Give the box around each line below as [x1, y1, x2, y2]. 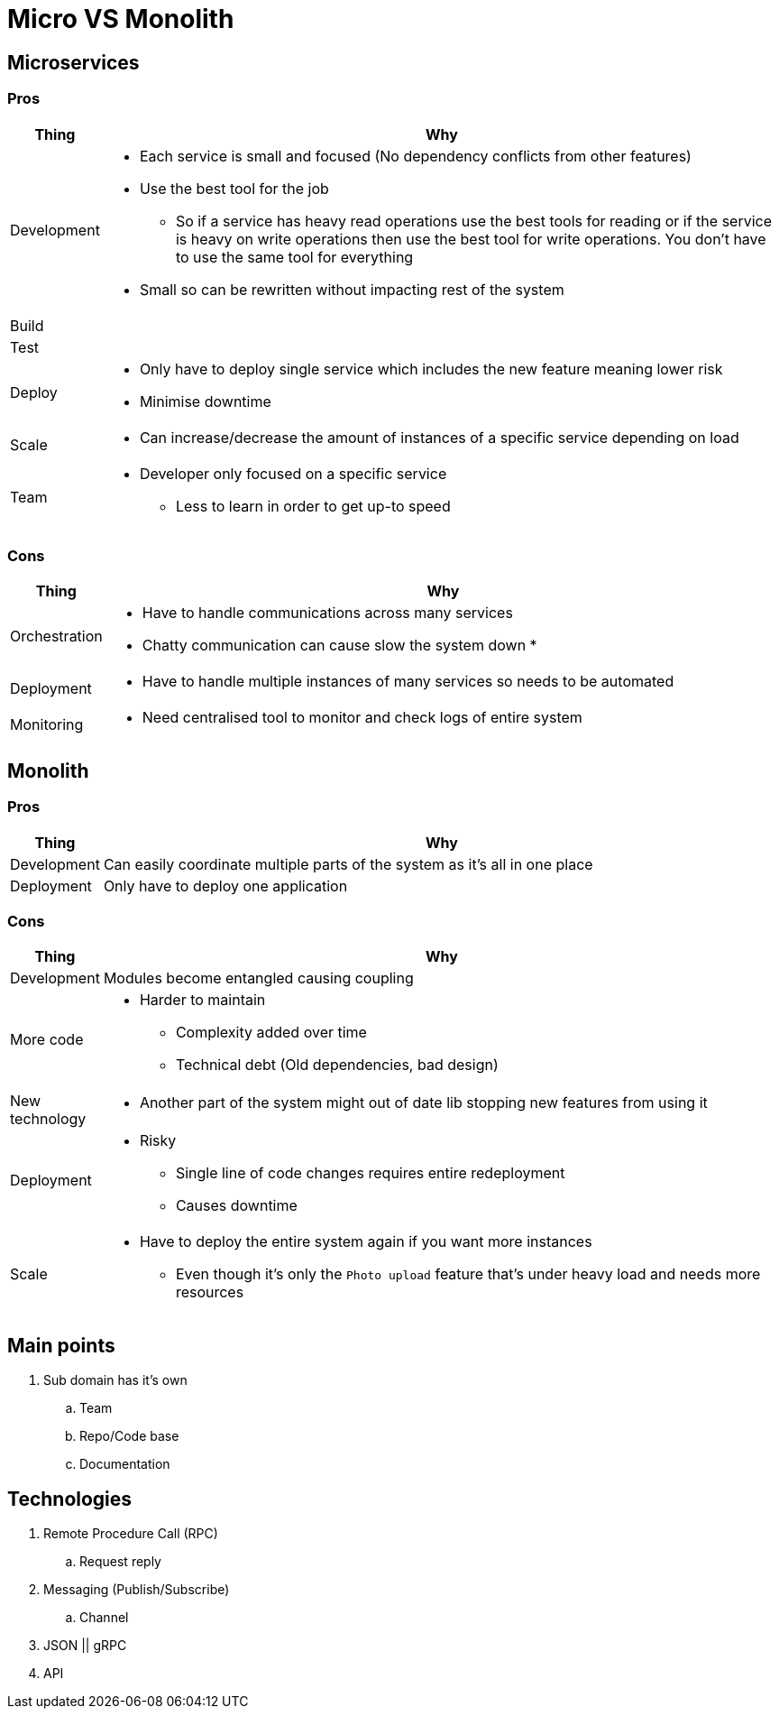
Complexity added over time [175, 1023, 367, 1042]
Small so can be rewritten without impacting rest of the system [139, 280, 564, 299]
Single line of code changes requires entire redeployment [175, 1164, 565, 1183]
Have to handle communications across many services [142, 604, 513, 623]
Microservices [7, 51, 140, 74]
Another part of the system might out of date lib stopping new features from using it [139, 1093, 708, 1112]
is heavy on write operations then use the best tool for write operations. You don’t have [175, 229, 766, 248]
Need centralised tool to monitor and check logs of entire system [142, 708, 582, 727]
